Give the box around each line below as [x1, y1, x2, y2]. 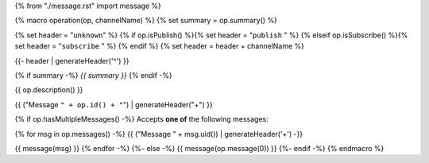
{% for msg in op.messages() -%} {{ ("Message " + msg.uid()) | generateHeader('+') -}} [14, 129, 303, 138]
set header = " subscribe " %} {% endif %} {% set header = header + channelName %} [14, 41, 305, 51]
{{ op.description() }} [14, 85, 83, 95]
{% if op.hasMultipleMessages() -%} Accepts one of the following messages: [14, 114, 269, 124]
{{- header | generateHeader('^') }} [14, 56, 129, 65]
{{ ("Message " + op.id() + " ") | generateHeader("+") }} [14, 99, 214, 109]
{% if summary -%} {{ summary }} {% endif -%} [14, 70, 172, 80]
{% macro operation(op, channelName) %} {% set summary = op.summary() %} [14, 16, 278, 25]
